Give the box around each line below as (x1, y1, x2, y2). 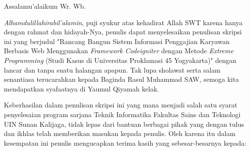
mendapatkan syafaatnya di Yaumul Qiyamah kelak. (4, 83, 159, 93)
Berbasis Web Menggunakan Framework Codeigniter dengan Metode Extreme (4, 45, 234, 56)
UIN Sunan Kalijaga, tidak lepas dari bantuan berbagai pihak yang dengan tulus (4, 119, 244, 129)
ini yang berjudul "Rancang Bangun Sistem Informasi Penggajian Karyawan (4, 36, 230, 46)
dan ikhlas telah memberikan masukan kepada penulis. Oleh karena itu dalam (4, 128, 235, 138)
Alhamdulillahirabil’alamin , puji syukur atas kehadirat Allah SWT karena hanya (4, 17, 243, 27)
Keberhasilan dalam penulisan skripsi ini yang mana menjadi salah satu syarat (4, 100, 237, 110)
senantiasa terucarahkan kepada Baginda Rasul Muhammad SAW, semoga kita (4, 74, 239, 84)
